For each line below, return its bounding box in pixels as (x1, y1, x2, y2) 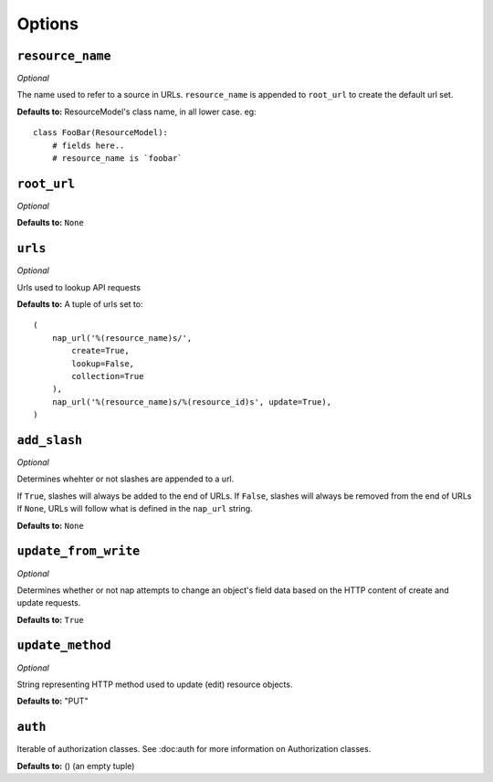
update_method (16, 638, 111, 653)
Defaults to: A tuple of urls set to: (16, 299, 143, 310)
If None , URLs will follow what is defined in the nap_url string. (16, 503, 253, 514)
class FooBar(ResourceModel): (33, 128, 169, 138)
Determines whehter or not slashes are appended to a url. (16, 473, 235, 484)
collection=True (71, 371, 144, 381)
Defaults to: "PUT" (16, 695, 89, 707)
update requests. (16, 597, 81, 608)
